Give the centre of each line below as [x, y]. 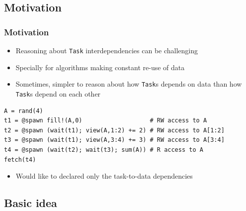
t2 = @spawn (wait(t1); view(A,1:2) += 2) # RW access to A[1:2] [114, 130]
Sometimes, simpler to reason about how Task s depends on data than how [129, 84]
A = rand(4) [24, 111]
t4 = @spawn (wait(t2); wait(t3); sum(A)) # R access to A [104, 150]
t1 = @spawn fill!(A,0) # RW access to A [106, 121]
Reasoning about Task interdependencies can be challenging [107, 50]
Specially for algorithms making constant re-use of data [100, 67]
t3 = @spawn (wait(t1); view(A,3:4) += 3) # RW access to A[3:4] [114, 140]
